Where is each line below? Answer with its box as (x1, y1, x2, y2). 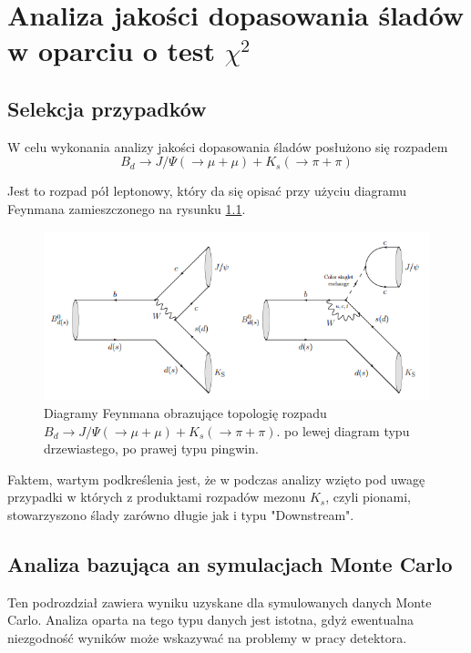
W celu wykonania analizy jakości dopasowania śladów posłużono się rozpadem (7, 137, 448, 156)
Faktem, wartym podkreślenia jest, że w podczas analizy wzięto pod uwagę (7, 469, 425, 488)
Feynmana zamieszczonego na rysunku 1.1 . (7, 199, 246, 218)
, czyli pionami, (325, 487, 411, 506)
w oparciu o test (7, 32, 216, 69)
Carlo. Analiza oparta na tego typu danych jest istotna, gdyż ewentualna (7, 610, 414, 629)
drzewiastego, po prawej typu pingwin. (44, 439, 259, 458)
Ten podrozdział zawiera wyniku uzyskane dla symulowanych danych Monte (7, 592, 432, 611)
